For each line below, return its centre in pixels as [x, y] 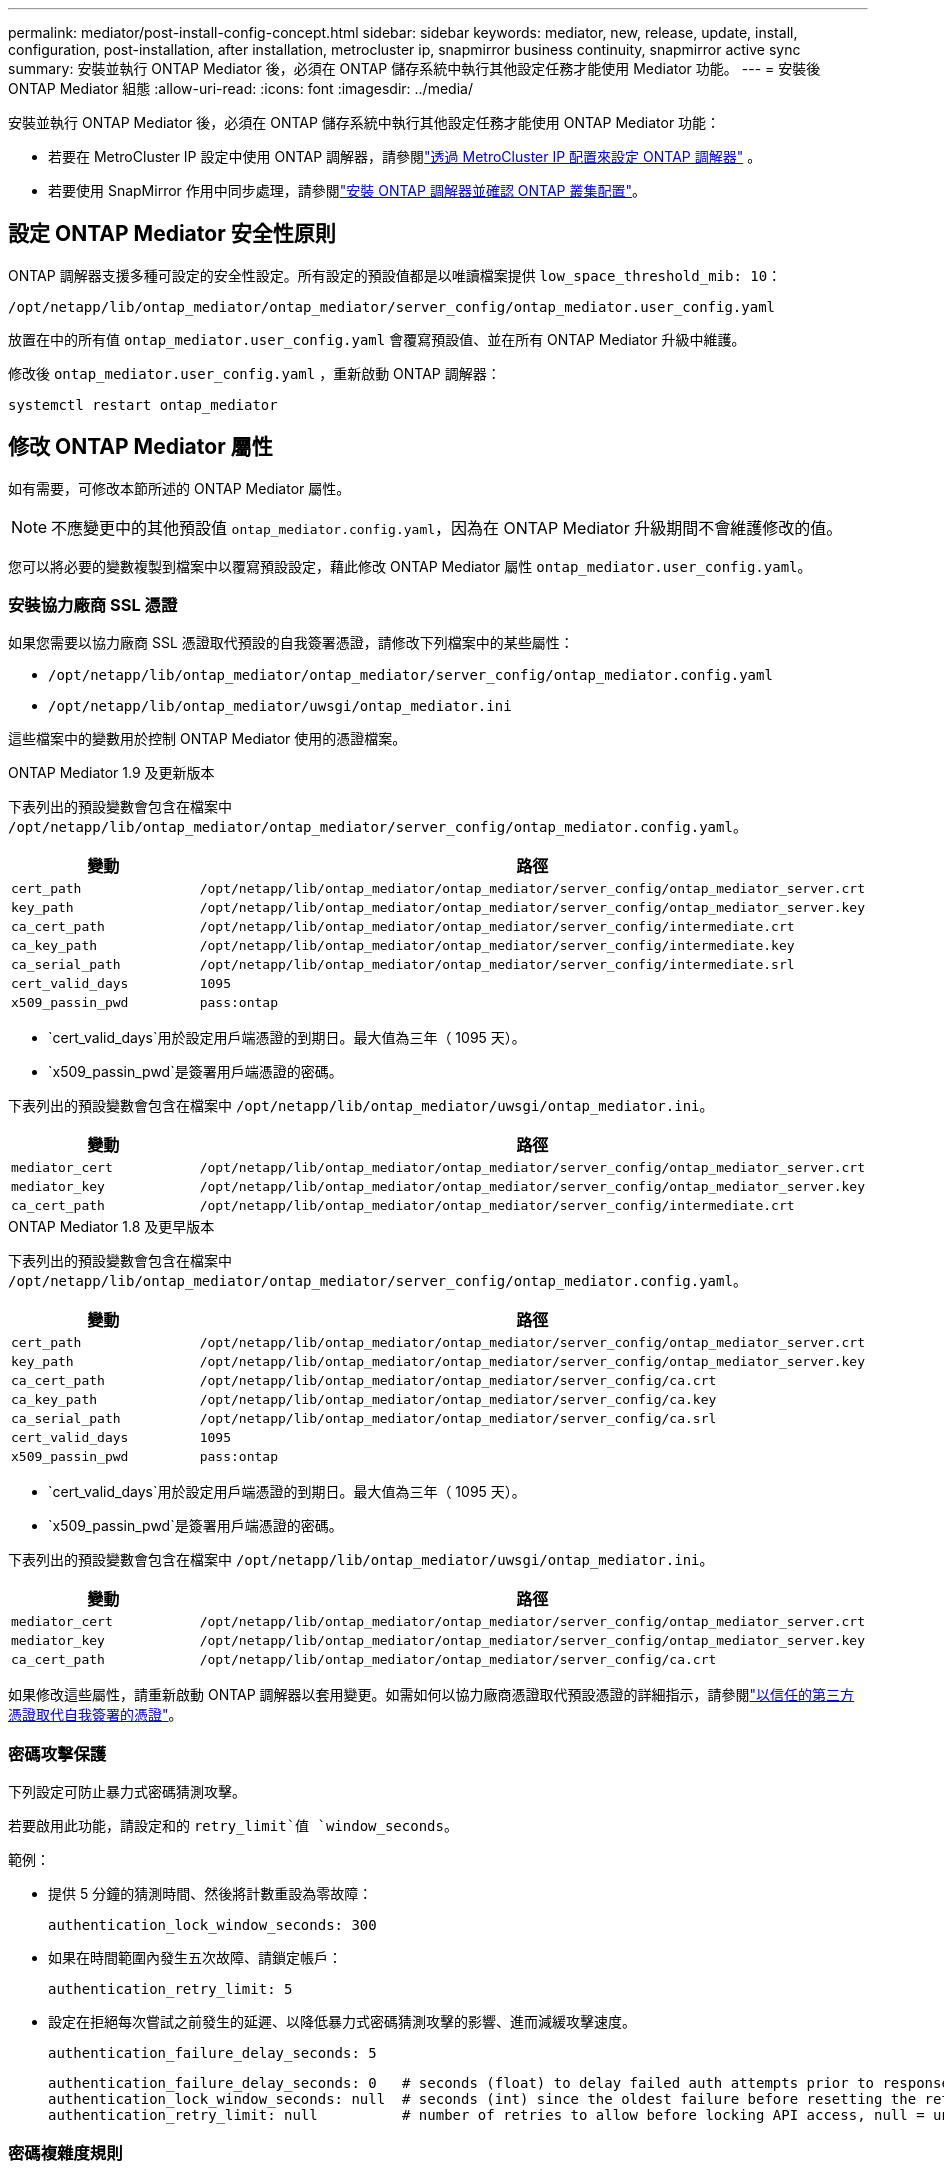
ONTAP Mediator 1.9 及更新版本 [111, 773]
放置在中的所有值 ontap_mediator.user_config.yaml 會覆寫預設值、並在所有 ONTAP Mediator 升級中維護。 [377, 339]
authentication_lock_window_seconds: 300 [212, 1925]
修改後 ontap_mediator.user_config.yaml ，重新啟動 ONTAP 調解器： [254, 373]
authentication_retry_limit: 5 [170, 1989]
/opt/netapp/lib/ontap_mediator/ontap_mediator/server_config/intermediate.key [497, 946]
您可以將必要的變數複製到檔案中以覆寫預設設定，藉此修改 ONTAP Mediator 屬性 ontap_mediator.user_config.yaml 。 [410, 566]
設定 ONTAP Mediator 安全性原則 [172, 234]
